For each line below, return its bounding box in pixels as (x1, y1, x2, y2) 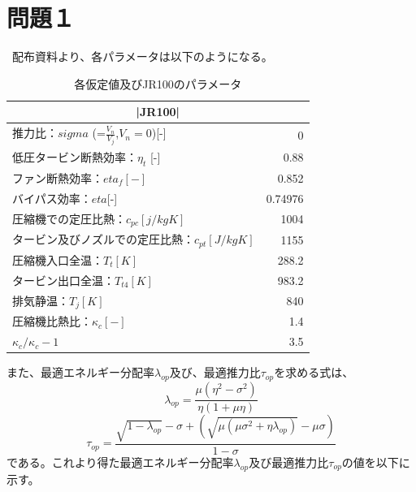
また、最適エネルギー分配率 (6, 364, 154, 381)
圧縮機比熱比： (12, 313, 92, 330)
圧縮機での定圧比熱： (12, 209, 126, 227)
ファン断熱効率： (12, 169, 103, 186)
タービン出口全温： (12, 271, 115, 288)
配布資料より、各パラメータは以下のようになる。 (11, 48, 273, 65)
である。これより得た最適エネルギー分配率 (6, 453, 234, 470)
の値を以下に (341, 453, 410, 470)
